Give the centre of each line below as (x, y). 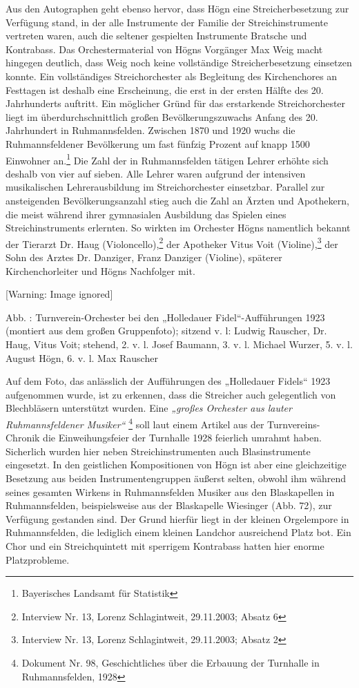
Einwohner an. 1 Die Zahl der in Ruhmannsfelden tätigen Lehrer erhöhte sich (167, 159)
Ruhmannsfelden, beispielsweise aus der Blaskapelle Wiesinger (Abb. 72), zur (169, 505)
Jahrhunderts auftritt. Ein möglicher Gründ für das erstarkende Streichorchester (176, 103)
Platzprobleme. (38, 559)
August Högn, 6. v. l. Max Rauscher (82, 357)
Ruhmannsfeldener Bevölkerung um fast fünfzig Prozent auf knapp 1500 (158, 143)
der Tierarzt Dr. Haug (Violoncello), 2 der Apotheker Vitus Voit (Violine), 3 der (172, 242)
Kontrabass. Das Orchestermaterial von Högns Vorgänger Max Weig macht (164, 49)
